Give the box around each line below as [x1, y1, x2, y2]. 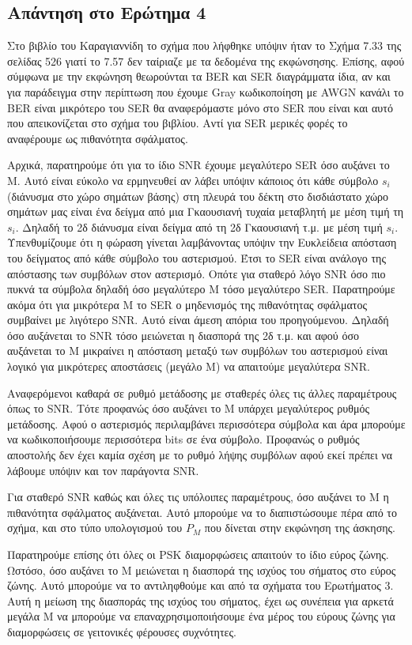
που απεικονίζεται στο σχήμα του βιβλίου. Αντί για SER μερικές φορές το [7, 115, 348, 131]
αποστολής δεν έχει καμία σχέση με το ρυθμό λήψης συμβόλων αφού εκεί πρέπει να [7, 447, 393, 463]
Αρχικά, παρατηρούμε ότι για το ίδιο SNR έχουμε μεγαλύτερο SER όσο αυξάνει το [7, 157, 390, 173]
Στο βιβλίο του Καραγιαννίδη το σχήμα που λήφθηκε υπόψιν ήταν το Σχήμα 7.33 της [7, 37, 402, 54]
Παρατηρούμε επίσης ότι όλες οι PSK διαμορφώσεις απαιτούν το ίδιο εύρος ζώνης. [7, 546, 389, 563]
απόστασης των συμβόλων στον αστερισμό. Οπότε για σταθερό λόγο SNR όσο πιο [7, 265, 386, 281]
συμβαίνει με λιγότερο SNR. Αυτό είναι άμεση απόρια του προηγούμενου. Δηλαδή [7, 311, 389, 328]
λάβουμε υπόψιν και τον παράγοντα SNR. [7, 462, 199, 478]
